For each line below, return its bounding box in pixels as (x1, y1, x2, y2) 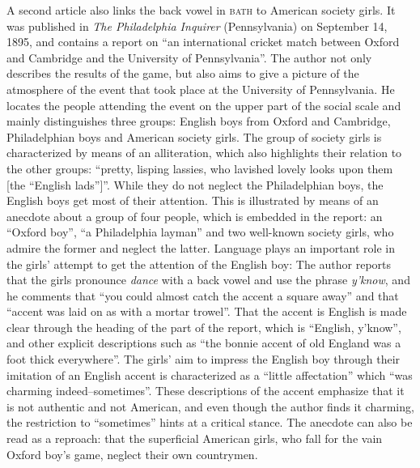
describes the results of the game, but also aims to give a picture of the (6, 65, 359, 82)
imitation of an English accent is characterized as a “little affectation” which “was (6, 366, 413, 383)
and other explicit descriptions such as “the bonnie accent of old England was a (6, 334, 401, 351)
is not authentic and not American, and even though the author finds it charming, (6, 398, 414, 415)
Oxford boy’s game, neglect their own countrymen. (6, 445, 258, 462)
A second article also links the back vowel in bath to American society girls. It (6, 2, 396, 18)
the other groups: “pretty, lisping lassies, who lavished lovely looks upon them (6, 160, 393, 177)
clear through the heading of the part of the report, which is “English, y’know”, (6, 318, 401, 335)
